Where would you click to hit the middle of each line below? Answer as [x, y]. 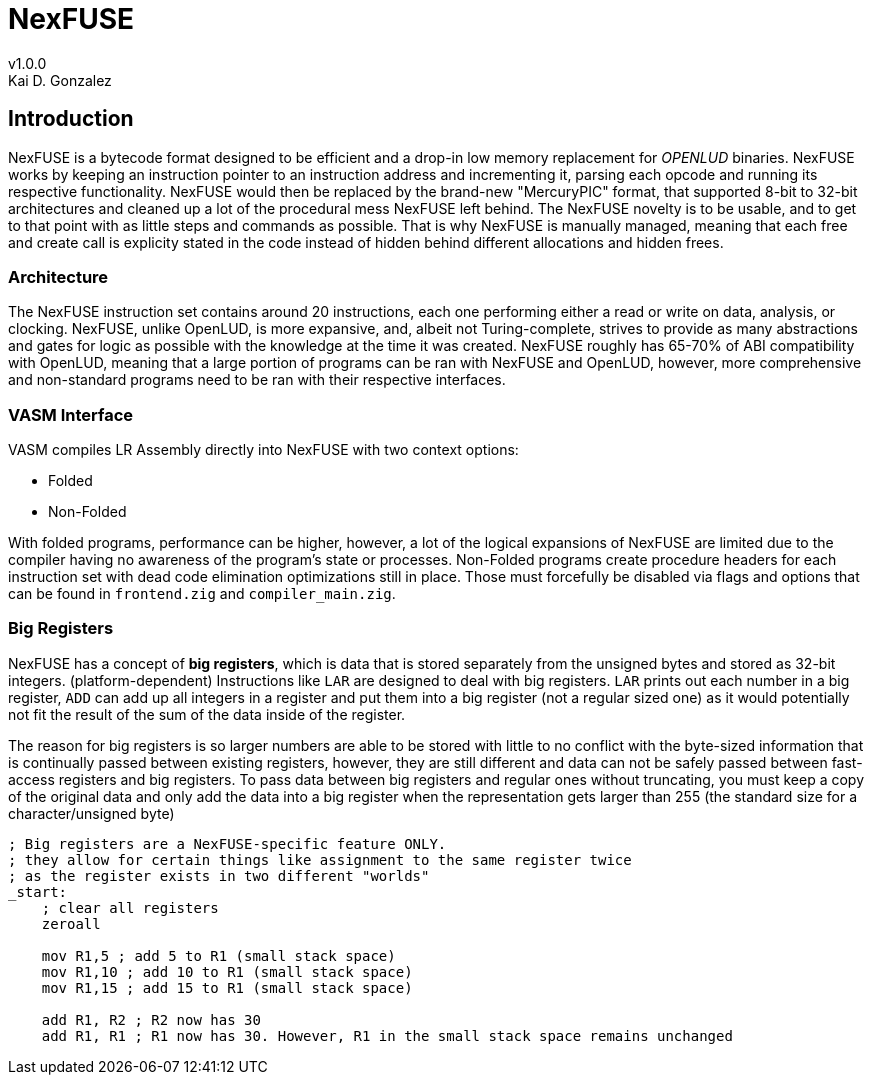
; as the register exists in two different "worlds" [219, 875]
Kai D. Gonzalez [60, 80]
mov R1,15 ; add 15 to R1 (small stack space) [227, 987]
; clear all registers [130, 907]
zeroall [71, 923]
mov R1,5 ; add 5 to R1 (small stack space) [218, 955]
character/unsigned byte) [91, 813]
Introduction [71, 119]
